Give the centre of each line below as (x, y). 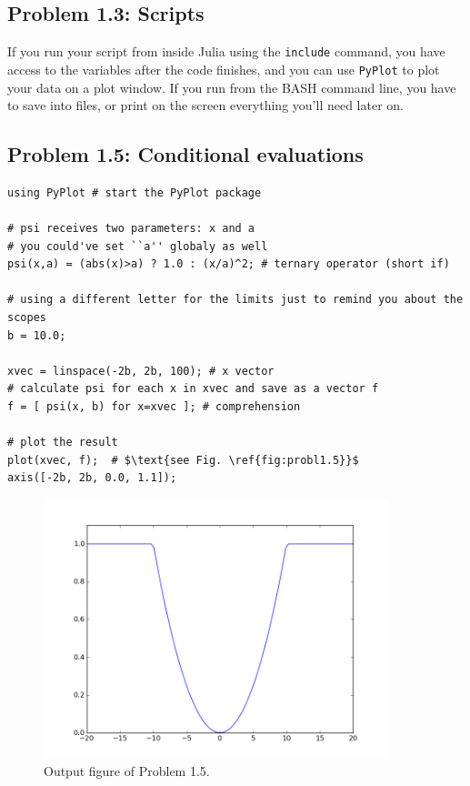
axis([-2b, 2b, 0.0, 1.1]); (92, 478)
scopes (27, 318)
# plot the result (63, 443)
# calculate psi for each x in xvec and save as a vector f (193, 389)
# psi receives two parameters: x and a (131, 229)
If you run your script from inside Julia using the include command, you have (226, 51)
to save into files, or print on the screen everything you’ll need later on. (205, 105)
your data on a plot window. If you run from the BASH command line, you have (232, 87)
